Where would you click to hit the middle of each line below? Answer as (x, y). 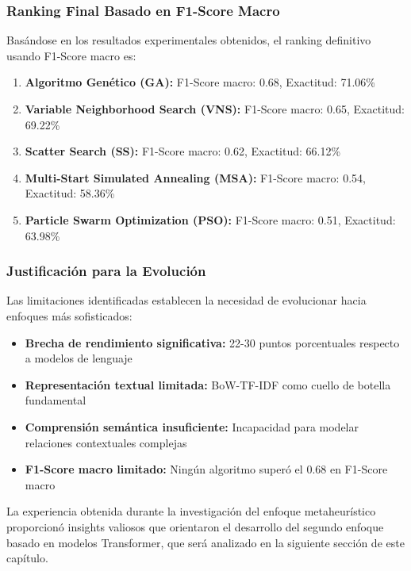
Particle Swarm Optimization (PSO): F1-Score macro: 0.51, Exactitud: (210, 219)
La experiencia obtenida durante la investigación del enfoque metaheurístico (191, 511)
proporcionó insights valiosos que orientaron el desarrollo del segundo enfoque (195, 526)
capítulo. (27, 558)
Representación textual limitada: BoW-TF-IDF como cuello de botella (208, 384)
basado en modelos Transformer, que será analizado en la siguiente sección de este (205, 542)
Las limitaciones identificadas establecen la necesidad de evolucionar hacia (186, 300)
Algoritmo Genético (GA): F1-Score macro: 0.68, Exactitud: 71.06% (200, 82)
